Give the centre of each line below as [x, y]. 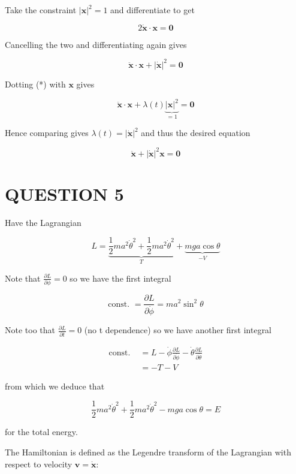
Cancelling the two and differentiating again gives [96, 44]
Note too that [30, 330]
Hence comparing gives [47, 133]
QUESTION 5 [64, 193]
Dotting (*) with [35, 84]
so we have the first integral [120, 278]
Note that [23, 278]
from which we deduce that [55, 386]
